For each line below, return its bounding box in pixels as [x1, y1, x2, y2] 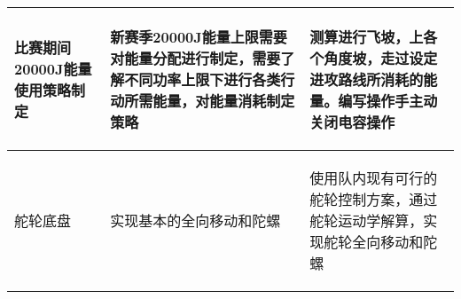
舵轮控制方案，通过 [309, 189, 438, 209]
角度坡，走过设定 [324, 48, 438, 68]
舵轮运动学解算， [309, 210, 424, 231]
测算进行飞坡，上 [309, 27, 424, 47]
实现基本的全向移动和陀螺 [110, 210, 281, 231]
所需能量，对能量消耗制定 [124, 90, 295, 111]
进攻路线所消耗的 [309, 69, 424, 90]
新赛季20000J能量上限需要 [110, 27, 287, 47]
